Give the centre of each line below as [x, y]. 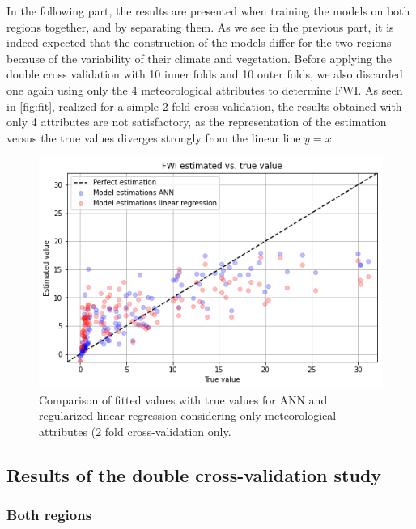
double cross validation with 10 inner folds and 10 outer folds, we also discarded [205, 74]
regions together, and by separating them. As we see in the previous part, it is [200, 26]
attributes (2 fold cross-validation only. [135, 431]
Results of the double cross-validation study [194, 474]
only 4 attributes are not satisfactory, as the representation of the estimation [197, 122]
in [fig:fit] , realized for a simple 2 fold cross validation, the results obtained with [204, 106]
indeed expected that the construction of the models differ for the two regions [199, 42]
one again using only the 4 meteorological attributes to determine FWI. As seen [205, 89]
